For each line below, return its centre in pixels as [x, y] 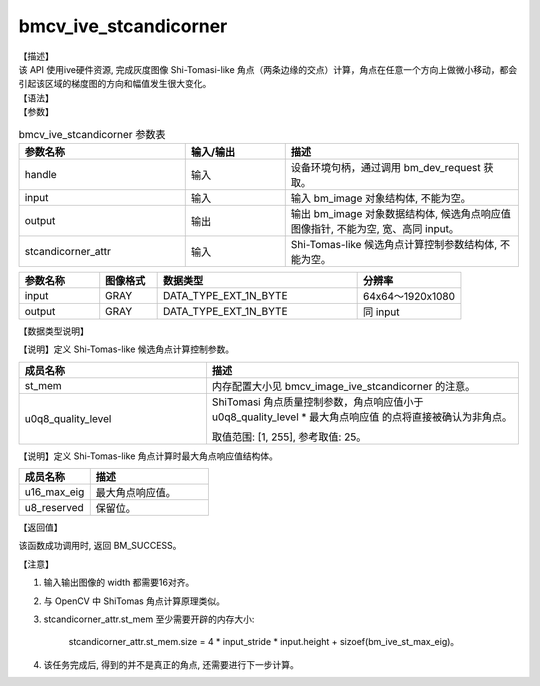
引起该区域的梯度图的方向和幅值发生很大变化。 [115, 84]
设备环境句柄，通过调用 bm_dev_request [385, 167]
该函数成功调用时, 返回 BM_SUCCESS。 [100, 546]
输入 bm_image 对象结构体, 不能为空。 [381, 198]
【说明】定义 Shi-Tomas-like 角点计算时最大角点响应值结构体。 [148, 456]
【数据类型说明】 [53, 331]
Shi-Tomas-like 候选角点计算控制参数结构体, [394, 244]
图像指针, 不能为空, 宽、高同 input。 [375, 228]
